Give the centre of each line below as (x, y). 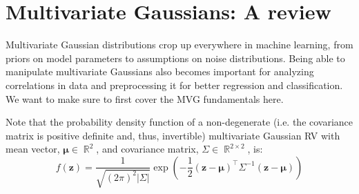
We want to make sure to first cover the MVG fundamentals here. (145, 98)
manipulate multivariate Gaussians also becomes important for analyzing (160, 71)
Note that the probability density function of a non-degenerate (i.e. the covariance (179, 122)
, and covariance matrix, (147, 149)
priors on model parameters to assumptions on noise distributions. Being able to (175, 58)
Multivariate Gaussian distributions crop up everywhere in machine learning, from (179, 45)
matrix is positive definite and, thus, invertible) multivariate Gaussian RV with (173, 135)
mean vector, (33, 149)
